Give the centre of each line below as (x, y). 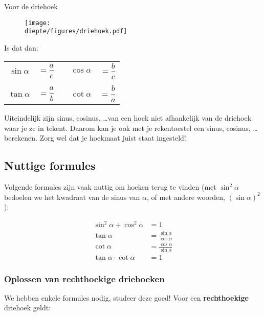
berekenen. (21, 138)
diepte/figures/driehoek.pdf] (76, 31)
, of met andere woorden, (186, 197)
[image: (38, 23)
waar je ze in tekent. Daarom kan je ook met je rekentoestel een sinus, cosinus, (127, 128)
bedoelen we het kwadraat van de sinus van (72, 197)
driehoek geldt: (28, 308)
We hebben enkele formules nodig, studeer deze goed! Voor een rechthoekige (126, 297)
